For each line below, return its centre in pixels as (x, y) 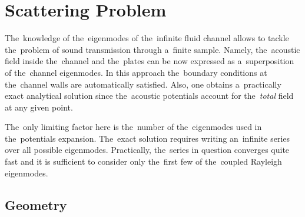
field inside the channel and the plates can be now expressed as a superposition (150, 61)
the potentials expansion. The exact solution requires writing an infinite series (147, 138)
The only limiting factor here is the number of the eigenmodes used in (133, 127)
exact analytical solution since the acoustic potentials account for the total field (149, 96)
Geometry (36, 204)
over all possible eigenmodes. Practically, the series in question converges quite (147, 150)
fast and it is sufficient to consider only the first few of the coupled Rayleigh (143, 161)
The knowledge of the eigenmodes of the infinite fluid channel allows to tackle (147, 38)
